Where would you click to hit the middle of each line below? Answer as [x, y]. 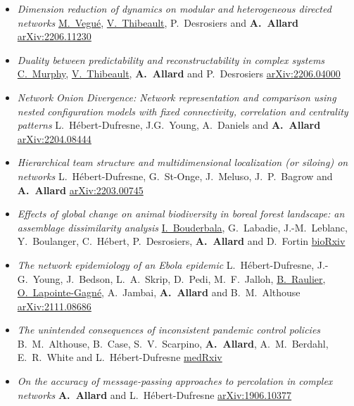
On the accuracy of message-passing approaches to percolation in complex [175, 381]
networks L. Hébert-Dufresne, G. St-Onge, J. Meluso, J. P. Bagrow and [175, 176]
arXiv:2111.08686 [54, 306]
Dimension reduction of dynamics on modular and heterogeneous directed [174, 8]
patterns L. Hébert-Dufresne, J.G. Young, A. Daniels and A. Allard [169, 125]
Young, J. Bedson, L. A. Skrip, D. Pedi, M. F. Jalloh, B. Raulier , [179, 278]
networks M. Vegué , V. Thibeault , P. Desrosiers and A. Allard [158, 22]
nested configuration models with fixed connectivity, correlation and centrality [183, 111]
